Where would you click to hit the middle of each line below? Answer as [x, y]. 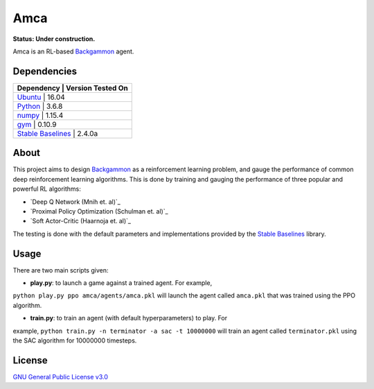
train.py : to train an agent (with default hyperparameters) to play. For [129, 318]
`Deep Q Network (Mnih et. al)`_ [75, 202]
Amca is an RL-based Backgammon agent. [73, 51]
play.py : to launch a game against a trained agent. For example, [121, 283]
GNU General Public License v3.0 [61, 377]
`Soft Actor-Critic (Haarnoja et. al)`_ [81, 221]
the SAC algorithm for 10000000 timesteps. [75, 340]
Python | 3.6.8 [40, 106]
